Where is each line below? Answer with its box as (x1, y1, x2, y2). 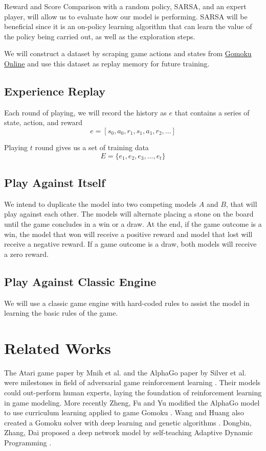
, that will (226, 198, 257, 209)
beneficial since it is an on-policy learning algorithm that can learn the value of (4, 21, 252, 32)
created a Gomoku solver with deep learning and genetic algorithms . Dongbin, (4, 417, 252, 428)
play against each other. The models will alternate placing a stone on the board (4, 208, 254, 219)
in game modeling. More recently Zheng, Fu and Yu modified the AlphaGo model (4, 397, 260, 408)
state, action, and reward (4, 117, 82, 128)
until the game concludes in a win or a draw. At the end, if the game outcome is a (4, 218, 262, 229)
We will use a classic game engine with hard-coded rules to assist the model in (4, 297, 250, 308)
